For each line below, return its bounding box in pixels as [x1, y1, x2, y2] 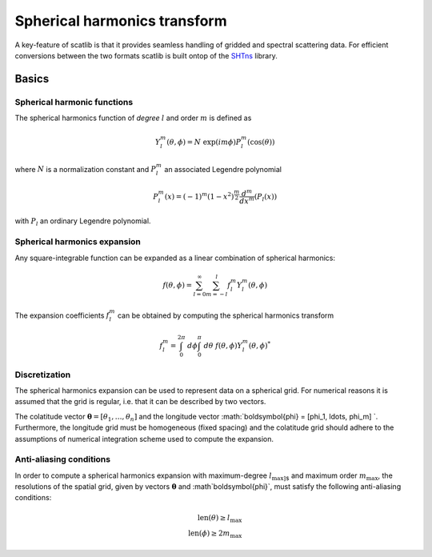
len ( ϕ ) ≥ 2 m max [188, 529, 242, 540]
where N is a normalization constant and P [14, 164, 157, 174]
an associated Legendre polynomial [164, 164, 282, 174]
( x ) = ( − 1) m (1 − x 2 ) [164, 190, 234, 201]
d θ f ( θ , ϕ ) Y [203, 341, 243, 350]
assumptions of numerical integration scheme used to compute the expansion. [14, 434, 274, 443]
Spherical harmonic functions [14, 96, 134, 107]
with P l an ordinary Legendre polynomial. [14, 216, 151, 228]
